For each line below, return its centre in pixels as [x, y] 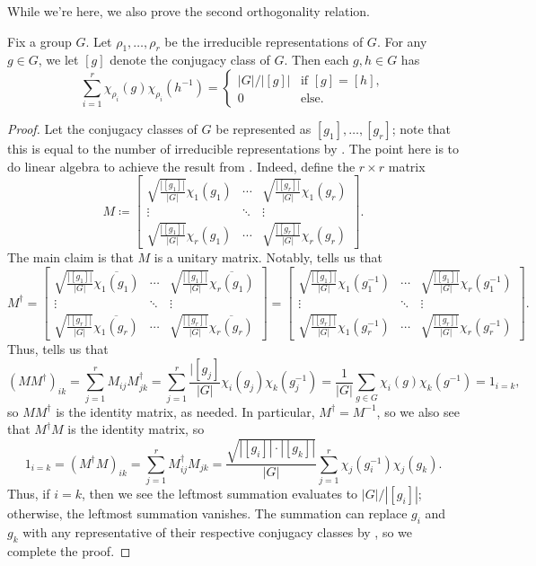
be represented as [264, 128]
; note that [422, 128]
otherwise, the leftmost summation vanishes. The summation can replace [207, 513]
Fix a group [40, 41]
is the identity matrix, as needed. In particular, [185, 411]
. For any [402, 41]
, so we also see [418, 411]
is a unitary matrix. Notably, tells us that [268, 257]
